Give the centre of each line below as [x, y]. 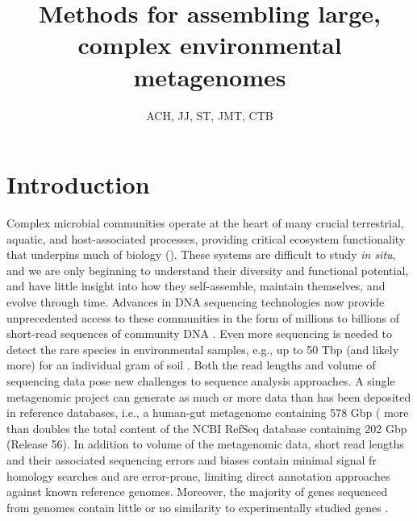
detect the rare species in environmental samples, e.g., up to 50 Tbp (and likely [203, 349]
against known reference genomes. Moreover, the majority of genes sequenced [197, 492]
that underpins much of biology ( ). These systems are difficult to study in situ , [201, 254]
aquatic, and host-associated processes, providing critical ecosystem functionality [206, 238]
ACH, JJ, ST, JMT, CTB [210, 115]
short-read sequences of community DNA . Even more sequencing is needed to [200, 333]
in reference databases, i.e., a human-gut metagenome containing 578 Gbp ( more [208, 413]
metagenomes [210, 76]
